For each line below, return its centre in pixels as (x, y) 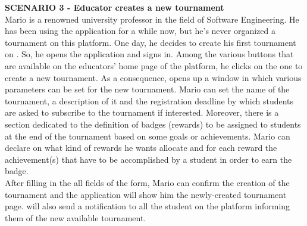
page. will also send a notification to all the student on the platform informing (148, 206)
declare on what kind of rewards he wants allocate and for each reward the (141, 148)
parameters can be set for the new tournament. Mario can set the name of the (147, 89)
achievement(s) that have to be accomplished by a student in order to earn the (148, 159)
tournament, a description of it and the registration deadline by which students (149, 100)
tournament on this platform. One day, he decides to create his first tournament (151, 42)
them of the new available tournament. (76, 217)
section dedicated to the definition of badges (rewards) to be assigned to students (153, 124)
